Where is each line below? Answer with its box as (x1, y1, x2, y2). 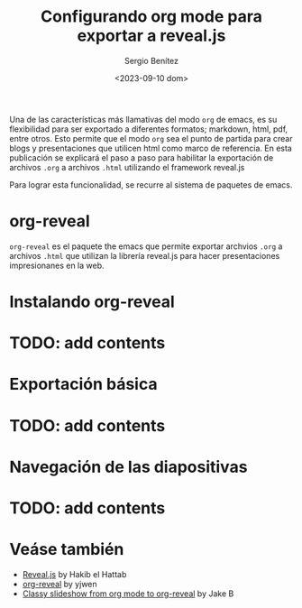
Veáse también (9, 539, 124, 560)
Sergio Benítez (124, 55, 178, 66)
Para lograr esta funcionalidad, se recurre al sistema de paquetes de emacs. (9, 179, 293, 190)
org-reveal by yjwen (22, 578, 97, 589)
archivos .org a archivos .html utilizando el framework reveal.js (9, 161, 245, 172)
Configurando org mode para (40, 6, 263, 27)
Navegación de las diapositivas (9, 456, 248, 477)
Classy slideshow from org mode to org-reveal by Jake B (22, 588, 234, 599)
